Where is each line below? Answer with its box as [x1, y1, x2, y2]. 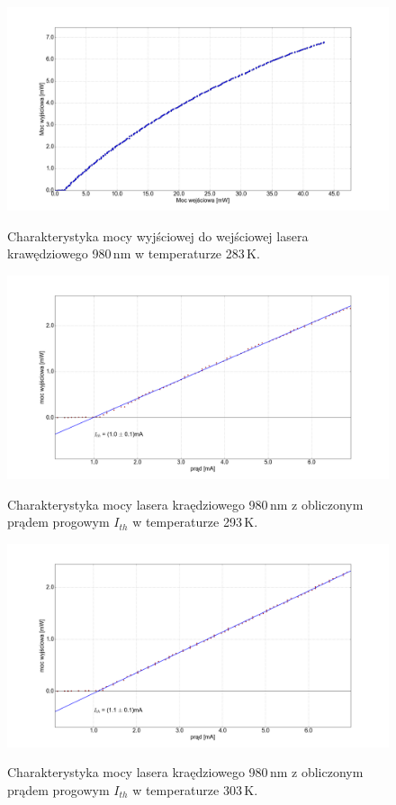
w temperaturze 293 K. [132, 512, 258, 531]
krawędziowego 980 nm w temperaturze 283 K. [7, 244, 260, 263]
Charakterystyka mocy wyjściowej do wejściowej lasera [7, 226, 309, 245]
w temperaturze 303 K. [132, 780, 258, 799]
